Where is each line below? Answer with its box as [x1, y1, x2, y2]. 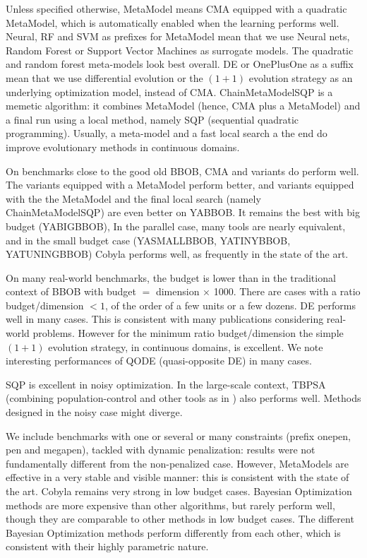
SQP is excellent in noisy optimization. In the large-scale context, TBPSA [6, 376, 326, 391]
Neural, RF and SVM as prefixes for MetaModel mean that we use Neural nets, [6, 29, 350, 44]
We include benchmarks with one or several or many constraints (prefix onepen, [6, 428, 351, 443]
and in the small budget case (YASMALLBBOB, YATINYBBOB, [6, 232, 291, 247]
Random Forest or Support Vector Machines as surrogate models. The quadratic [6, 42, 354, 57]
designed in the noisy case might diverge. [6, 405, 183, 420]
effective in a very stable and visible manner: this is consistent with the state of [6, 470, 349, 485]
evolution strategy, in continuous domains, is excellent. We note [48, 339, 323, 354]
